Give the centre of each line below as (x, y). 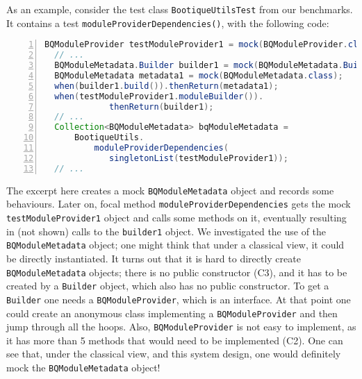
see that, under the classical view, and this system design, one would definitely (174, 354)
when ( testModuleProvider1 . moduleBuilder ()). (159, 96)
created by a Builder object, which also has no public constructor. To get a (168, 286)
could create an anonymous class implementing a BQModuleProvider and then (172, 313)
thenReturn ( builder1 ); (162, 107)
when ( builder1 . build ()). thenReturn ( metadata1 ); (166, 86)
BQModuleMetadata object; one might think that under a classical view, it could (175, 245)
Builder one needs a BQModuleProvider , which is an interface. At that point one (179, 299)
